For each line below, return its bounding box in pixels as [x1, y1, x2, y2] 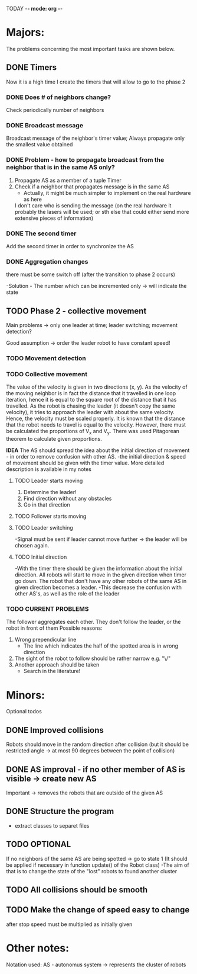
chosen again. [14, 542, 50, 549]
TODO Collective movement [6, 370, 88, 378]
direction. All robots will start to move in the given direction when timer [14, 571, 187, 578]
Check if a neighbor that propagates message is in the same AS [14, 183, 170, 190]
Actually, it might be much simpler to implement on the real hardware [23, 189, 191, 196]
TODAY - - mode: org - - [6, 5, 63, 12]
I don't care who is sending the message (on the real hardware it [14, 201, 172, 209]
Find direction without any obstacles [23, 495, 112, 502]
